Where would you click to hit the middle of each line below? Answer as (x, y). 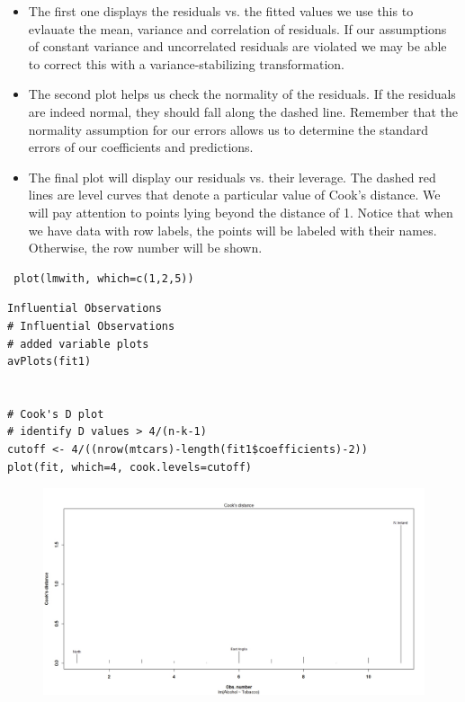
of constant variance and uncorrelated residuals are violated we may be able (237, 46)
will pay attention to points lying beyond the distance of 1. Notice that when (241, 212)
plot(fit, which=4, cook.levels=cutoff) (130, 467)
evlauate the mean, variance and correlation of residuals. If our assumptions (237, 28)
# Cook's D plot (56, 414)
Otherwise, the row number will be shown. (145, 248)
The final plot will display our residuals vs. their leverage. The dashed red (232, 177)
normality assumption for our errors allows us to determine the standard (228, 129)
